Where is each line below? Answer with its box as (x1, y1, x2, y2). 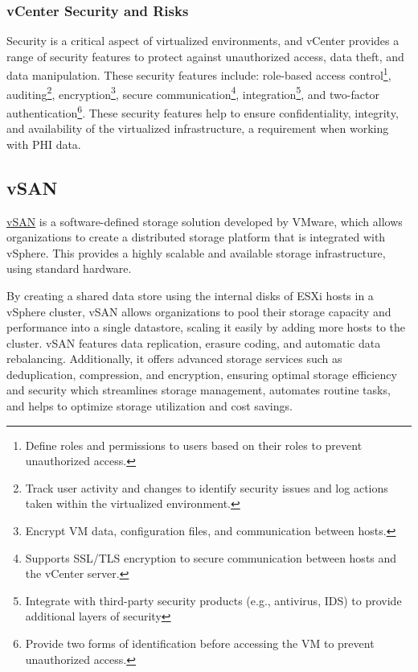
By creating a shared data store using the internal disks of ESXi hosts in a (6, 287, 374, 303)
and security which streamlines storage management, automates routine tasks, (6, 381, 391, 398)
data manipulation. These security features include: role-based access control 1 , (6, 64, 391, 84)
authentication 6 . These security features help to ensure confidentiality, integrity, (6, 101, 399, 121)
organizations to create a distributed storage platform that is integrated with (6, 229, 386, 245)
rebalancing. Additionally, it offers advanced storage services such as (6, 350, 342, 367)
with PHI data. (6, 135, 81, 152)
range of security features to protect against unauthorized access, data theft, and (6, 47, 404, 64)
